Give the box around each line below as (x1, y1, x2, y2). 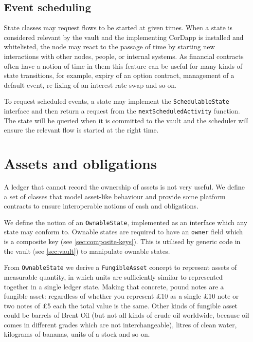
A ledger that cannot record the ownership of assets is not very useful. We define (4, 181, 245, 191)
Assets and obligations (4, 153, 157, 173)
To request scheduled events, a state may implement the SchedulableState (4, 96, 229, 106)
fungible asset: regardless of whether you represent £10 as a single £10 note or (4, 291, 239, 301)
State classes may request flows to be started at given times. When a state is (4, 22, 233, 33)
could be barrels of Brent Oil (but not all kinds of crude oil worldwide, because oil (4, 310, 249, 320)
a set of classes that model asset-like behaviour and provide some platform (4, 191, 226, 201)
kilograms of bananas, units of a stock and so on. (4, 329, 150, 339)
